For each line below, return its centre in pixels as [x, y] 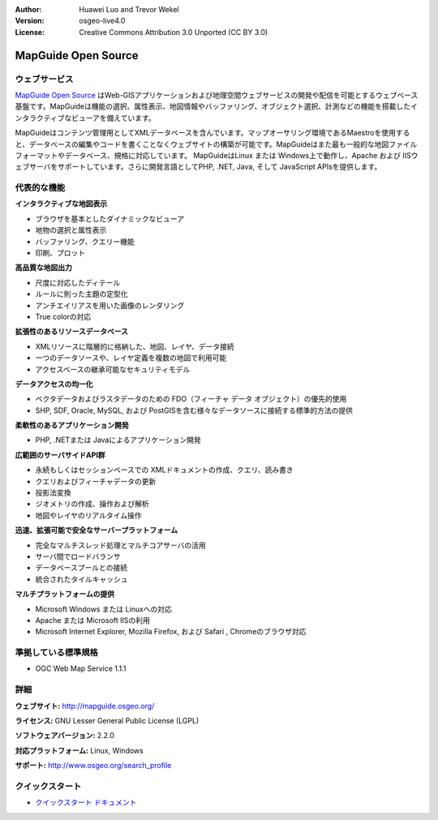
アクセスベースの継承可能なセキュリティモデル [113, 369]
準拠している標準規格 [57, 653]
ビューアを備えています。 [114, 118]
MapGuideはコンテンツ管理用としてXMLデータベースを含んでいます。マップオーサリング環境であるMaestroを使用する [213, 133]
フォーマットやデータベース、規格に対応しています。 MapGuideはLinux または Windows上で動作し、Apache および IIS [213, 155]
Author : [28, 9]
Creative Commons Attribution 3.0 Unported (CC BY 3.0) [174, 32]
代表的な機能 [40, 188]
